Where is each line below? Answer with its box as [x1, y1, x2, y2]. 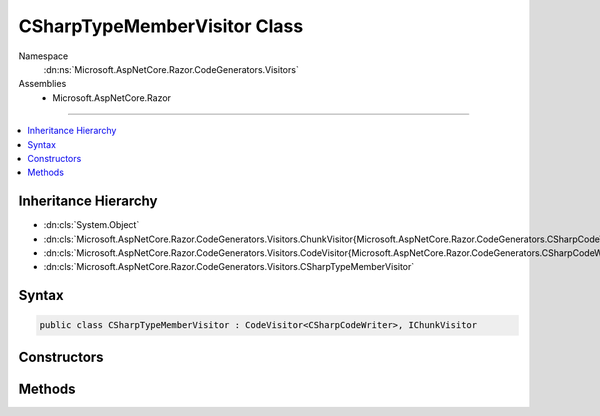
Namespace [18, 50, 69, 62]
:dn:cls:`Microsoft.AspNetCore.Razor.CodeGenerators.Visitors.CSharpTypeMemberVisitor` [43, 261, 415, 273]
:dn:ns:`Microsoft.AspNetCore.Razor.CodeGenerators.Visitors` [43, 63, 299, 75]
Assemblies [18, 78, 67, 90]
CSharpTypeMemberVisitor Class [18, 15, 304, 37]
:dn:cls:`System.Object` [43, 219, 140, 231]
